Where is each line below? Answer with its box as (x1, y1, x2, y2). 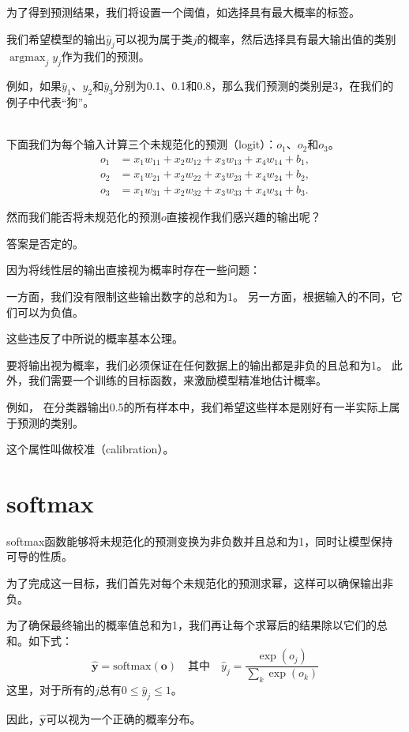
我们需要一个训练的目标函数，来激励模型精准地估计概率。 (28, 372, 327, 389)
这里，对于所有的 (6, 681, 95, 698)
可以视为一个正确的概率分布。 (46, 711, 201, 727)
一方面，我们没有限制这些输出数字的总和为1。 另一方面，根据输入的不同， (6, 288, 392, 304)
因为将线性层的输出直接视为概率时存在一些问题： (6, 261, 261, 278)
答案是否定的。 (6, 235, 84, 251)
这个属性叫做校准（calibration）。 (6, 441, 174, 457)
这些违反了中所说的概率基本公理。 (6, 330, 183, 347)
